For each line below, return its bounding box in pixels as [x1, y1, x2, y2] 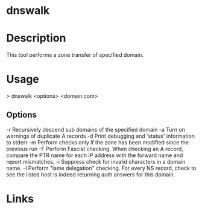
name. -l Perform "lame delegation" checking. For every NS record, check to [6, 164, 197, 172]
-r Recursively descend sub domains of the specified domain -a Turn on [6, 126, 186, 133]
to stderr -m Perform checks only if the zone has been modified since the [6, 138, 189, 146]
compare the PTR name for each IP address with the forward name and [6, 152, 183, 159]
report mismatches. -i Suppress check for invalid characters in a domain [6, 158, 186, 165]
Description [6, 31, 66, 45]
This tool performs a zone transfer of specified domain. [6, 51, 144, 59]
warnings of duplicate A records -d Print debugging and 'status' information [6, 132, 195, 140]
